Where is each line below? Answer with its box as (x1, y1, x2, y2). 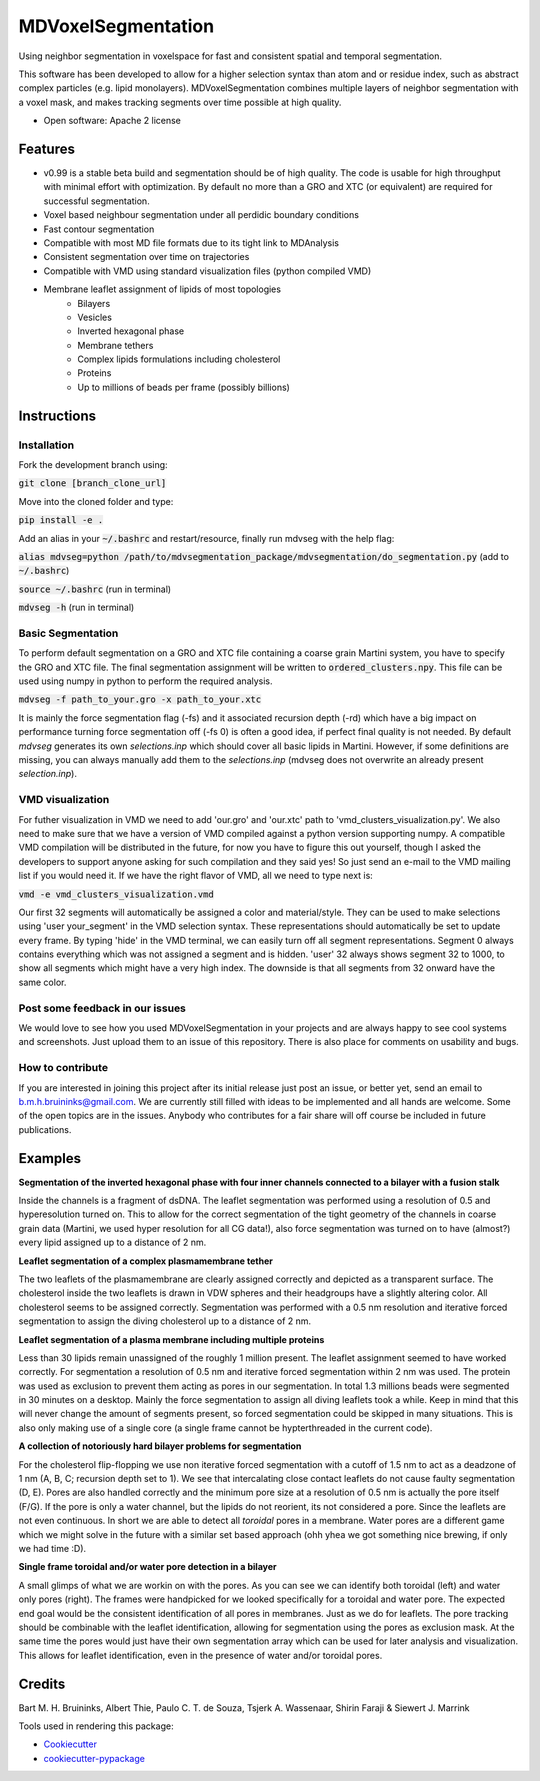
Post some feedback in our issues (18, 1001, 187, 1015)
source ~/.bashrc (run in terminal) (18, 583, 172, 595)
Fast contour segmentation (43, 223, 155, 235)
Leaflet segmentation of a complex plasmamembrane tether (18, 1255, 274, 1267)
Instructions (18, 407, 97, 424)
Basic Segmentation (18, 626, 119, 640)
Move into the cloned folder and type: (18, 495, 174, 507)
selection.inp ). (18, 768, 77, 780)
